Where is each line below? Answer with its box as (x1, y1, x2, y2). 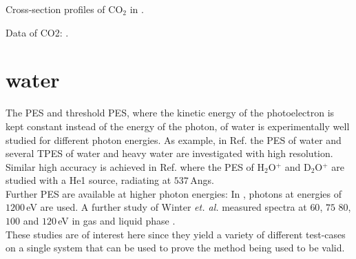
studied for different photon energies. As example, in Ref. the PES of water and (6, 132, 342, 147)
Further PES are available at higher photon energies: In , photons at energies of (6, 186, 342, 200)
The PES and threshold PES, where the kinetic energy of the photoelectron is (6, 105, 335, 120)
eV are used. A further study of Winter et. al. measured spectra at (26, 200, 307, 214)
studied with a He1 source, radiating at (6, 173, 171, 187)
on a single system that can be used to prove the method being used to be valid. (6, 240, 345, 255)
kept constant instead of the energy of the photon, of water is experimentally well (6, 118, 350, 133)
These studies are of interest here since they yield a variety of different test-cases (6, 227, 346, 241)
